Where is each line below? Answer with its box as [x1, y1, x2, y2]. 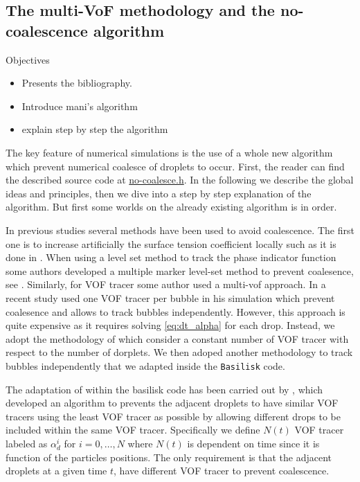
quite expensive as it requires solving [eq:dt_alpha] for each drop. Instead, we [6, 318, 335, 332]
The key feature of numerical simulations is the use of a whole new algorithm [6, 145, 333, 159]
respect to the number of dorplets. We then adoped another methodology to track [6, 345, 353, 359]
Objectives [6, 52, 50, 66]
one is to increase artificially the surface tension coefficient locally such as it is [6, 236, 336, 251]
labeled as [6, 436, 48, 450]
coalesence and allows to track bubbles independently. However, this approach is [6, 304, 345, 319]
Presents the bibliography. [21, 75, 132, 90]
